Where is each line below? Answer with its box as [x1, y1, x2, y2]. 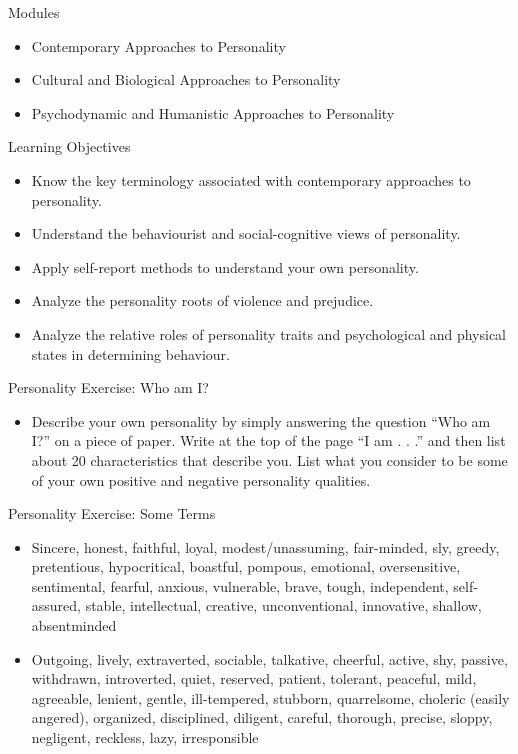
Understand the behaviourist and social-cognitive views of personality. [31, 223, 461, 244]
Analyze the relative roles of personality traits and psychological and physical [31, 323, 507, 344]
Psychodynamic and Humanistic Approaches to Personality [31, 102, 395, 123]
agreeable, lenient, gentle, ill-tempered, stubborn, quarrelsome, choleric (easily [31, 687, 510, 708]
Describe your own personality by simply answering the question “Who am [31, 410, 491, 431]
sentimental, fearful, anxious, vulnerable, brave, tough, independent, [31, 575, 449, 596]
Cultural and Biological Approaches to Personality [31, 69, 341, 90]
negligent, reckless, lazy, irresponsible [31, 727, 259, 748]
